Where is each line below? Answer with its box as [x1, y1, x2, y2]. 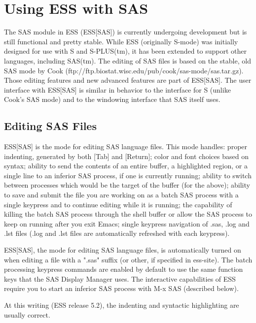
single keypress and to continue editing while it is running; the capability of [4, 199, 232, 209]
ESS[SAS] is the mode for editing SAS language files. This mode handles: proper [4, 141, 248, 152]
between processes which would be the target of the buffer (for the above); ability [4, 180, 250, 190]
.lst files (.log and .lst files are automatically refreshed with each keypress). [4, 228, 230, 238]
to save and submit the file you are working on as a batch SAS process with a [4, 190, 239, 200]
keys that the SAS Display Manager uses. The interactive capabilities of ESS [4, 273, 236, 284]
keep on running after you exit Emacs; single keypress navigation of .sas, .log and [4, 218, 250, 228]
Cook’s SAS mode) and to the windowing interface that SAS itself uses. [4, 94, 220, 104]
